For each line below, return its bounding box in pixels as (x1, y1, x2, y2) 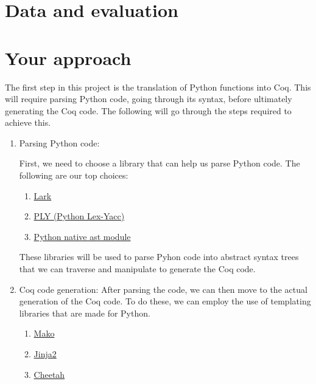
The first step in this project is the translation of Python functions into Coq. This (5, 80, 311, 93)
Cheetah (33, 368, 65, 380)
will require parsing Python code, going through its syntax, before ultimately (5, 92, 292, 105)
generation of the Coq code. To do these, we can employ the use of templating (19, 295, 311, 307)
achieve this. (5, 116, 51, 129)
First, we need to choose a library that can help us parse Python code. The (19, 157, 300, 170)
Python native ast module (33, 230, 131, 242)
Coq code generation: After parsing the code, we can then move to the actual (19, 283, 307, 295)
